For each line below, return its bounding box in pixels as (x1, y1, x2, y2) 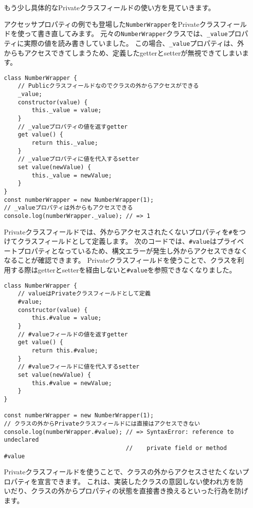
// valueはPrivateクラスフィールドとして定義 (18, 290, 151, 297)
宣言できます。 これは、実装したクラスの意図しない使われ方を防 (37, 476, 243, 486)
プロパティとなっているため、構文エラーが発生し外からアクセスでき (17, 245, 235, 255)
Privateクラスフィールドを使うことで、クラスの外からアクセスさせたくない (4, 467, 242, 477)
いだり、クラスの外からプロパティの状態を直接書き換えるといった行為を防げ (4, 486, 248, 496)
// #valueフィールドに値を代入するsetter (18, 363, 140, 371)
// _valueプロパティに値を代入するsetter (18, 156, 139, 163)
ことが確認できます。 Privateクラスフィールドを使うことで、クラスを (17, 255, 237, 265)
